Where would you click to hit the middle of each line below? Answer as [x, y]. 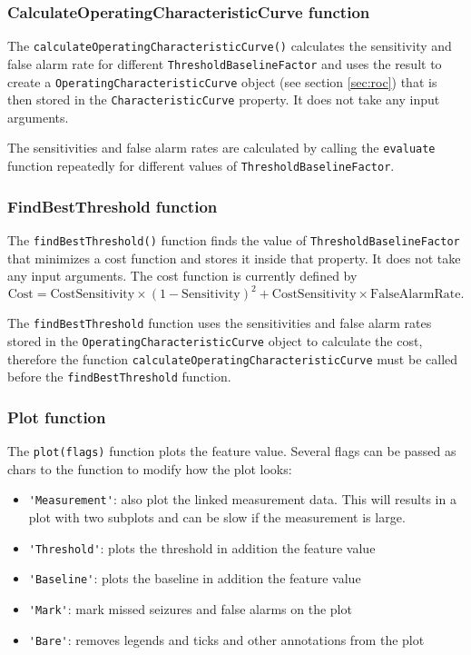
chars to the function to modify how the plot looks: [150, 468]
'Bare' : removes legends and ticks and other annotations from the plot [226, 639]
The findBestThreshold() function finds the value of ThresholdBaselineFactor [234, 239]
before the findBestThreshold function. [119, 377]
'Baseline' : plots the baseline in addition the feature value [195, 578]
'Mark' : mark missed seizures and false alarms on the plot [190, 608]
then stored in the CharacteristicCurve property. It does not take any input [224, 99]
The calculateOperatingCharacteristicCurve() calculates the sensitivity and [230, 46]
